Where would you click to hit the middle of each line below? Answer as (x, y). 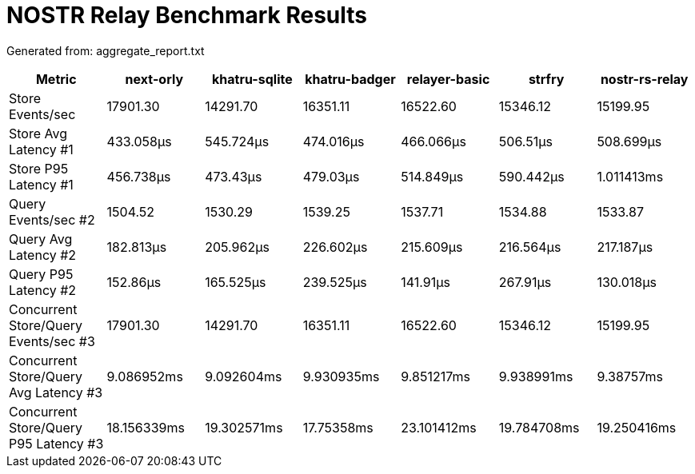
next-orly (154, 79)
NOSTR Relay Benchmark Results (187, 15)
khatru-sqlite (252, 79)
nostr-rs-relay (644, 79)
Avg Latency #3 (56, 392)
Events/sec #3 (52, 341)
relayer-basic (448, 79)
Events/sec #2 (52, 219)
